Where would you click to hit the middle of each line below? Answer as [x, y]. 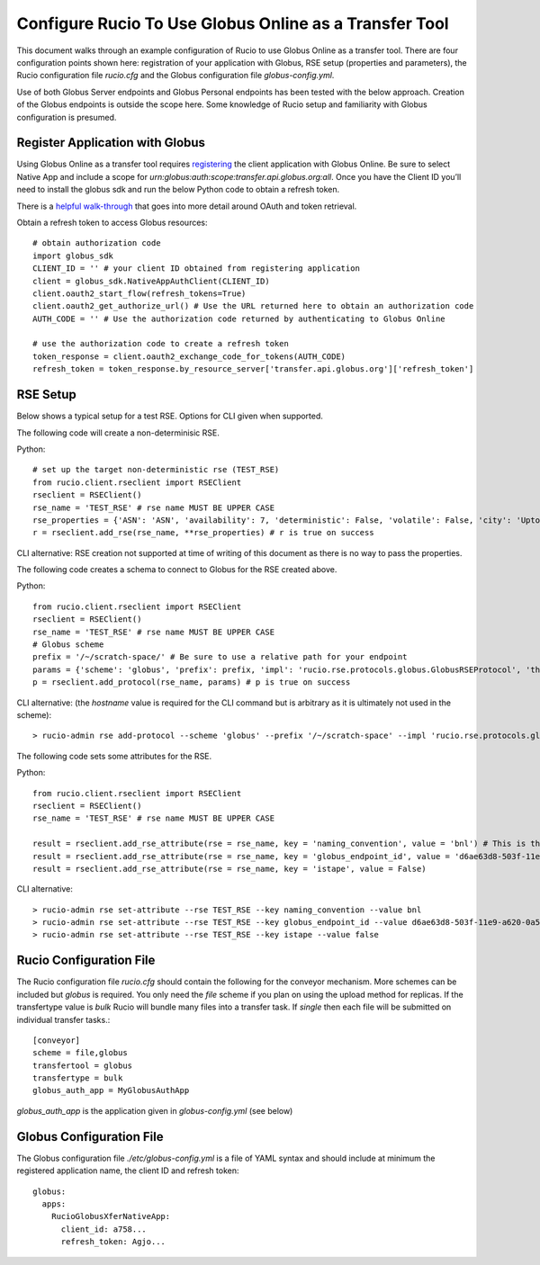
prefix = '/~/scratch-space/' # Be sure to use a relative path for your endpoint [220, 657]
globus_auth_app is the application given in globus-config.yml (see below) [155, 1110]
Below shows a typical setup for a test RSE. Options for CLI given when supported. [170, 416]
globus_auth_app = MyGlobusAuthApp [111, 1090]
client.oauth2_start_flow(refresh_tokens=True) [139, 293]
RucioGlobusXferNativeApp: [111, 1216]
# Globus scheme [68, 645]
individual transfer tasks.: [63, 1019]
